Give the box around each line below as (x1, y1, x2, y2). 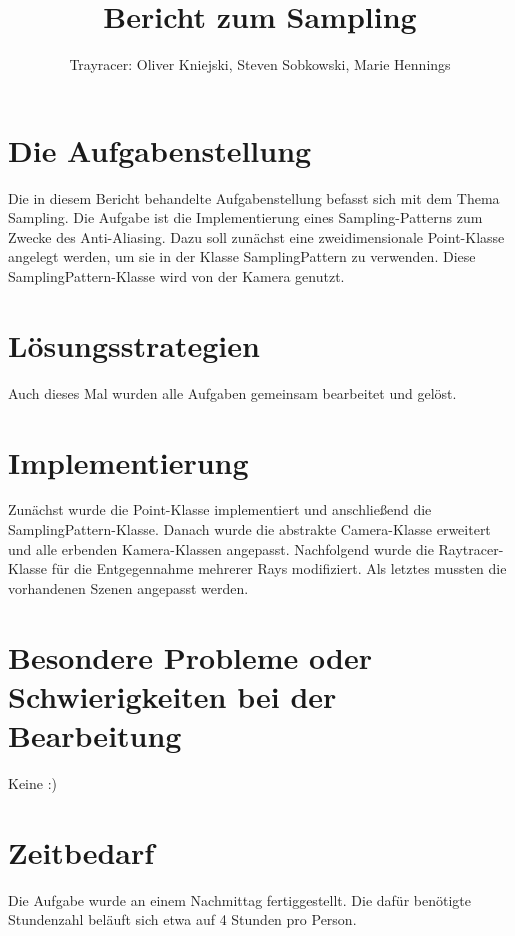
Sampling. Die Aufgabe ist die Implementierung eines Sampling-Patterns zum (8, 207, 483, 228)
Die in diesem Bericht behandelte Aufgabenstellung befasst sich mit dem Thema (8, 187, 500, 208)
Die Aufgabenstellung (8, 129, 312, 170)
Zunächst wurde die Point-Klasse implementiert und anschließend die (8, 499, 432, 520)
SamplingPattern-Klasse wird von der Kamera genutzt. (8, 266, 345, 287)
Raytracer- (438, 538, 504, 559)
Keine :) (8, 772, 57, 793)
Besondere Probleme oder (8, 636, 372, 677)
